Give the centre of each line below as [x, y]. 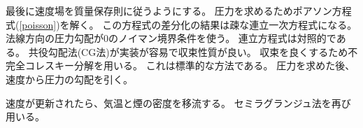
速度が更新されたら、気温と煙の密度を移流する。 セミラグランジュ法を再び [178, 102]
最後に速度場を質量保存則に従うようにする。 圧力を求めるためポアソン [169, 10]
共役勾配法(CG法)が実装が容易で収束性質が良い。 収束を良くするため [188, 51]
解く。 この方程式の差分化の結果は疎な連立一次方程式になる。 [213, 24]
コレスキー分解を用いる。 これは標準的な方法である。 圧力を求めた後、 [190, 65]
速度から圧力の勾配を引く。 [69, 79]
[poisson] [38, 24]
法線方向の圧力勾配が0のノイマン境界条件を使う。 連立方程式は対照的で [171, 38]
